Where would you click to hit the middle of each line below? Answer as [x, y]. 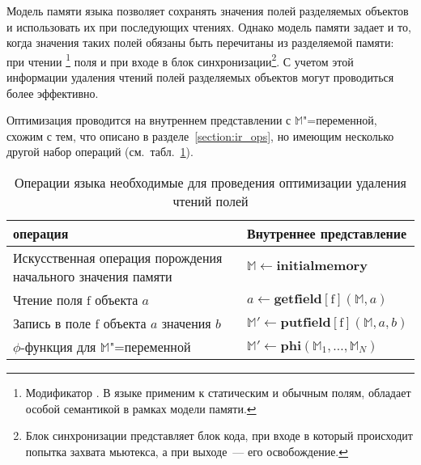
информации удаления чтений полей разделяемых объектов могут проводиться [200, 77]
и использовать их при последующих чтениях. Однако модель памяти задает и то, [209, 26]
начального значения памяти [93, 276]
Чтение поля [48, 300]
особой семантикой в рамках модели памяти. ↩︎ [141, 408]
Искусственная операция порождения [118, 258]
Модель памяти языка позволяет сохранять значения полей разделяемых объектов [208, 11]
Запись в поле [52, 323]
